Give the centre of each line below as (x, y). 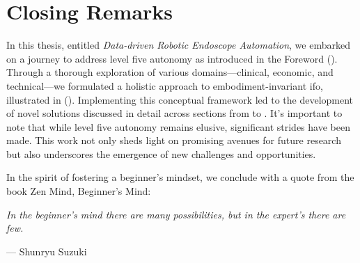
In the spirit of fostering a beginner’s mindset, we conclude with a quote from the (180, 177)
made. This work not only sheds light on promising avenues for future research (174, 140)
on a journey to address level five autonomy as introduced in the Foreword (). (172, 58)
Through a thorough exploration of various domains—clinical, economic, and (170, 72)
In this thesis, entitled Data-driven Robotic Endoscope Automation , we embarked (178, 45)
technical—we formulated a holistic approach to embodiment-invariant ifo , (165, 85)
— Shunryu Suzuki (47, 251)
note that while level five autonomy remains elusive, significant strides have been (178, 126)
